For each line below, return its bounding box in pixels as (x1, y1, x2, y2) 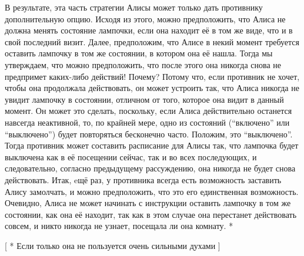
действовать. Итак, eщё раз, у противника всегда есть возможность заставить (5, 173, 282, 186)
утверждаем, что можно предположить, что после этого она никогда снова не (5, 58, 282, 70)
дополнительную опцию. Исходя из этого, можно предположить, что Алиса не (5, 12, 286, 25)
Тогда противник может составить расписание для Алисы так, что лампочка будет (5, 139, 299, 151)
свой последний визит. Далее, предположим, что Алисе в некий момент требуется (5, 35, 299, 48)
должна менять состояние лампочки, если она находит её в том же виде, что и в (5, 24, 293, 36)
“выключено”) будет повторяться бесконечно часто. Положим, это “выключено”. (5, 127, 293, 140)
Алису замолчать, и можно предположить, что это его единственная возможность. (5, 185, 299, 197)
